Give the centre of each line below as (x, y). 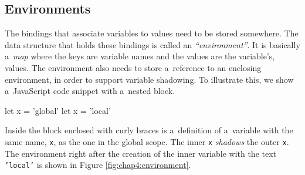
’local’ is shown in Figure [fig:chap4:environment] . (98, 165)
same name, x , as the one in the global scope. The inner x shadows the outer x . (147, 141)
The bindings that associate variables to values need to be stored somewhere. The (152, 33)
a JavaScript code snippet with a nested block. (90, 91)
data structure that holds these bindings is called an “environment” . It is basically (152, 44)
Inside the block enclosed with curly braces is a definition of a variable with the (149, 130)
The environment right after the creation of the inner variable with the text (141, 153)
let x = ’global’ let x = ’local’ (58, 110)
